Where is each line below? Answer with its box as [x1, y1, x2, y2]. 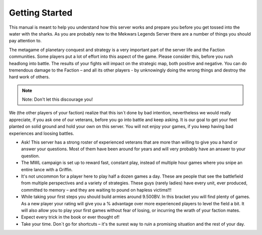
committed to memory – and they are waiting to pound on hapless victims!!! [21, 187, 172, 193]
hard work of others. [9, 74, 50, 80]
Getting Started [9, 7, 73, 18]
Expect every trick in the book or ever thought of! [21, 214, 120, 220]
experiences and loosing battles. [9, 130, 75, 136]
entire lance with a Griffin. [21, 166, 73, 172]
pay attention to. [9, 38, 42, 44]
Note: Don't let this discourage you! [22, 96, 93, 102]
